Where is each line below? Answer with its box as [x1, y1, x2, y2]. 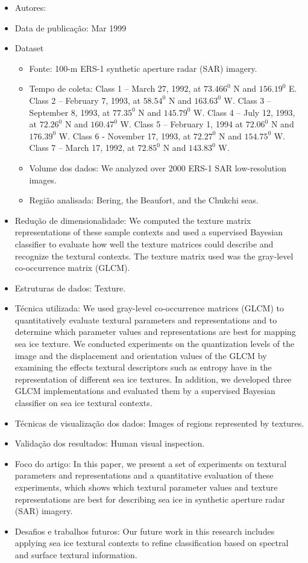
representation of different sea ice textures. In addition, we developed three [14, 372, 292, 385]
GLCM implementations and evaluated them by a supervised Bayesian [14, 384, 275, 397]
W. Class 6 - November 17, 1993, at [58, 129, 191, 142]
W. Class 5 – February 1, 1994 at [120, 118, 244, 130]
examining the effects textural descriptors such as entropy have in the [14, 361, 272, 374]
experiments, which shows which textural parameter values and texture [14, 481, 278, 493]
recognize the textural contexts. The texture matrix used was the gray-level [14, 249, 294, 262]
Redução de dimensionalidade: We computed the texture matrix [14, 214, 251, 226]
